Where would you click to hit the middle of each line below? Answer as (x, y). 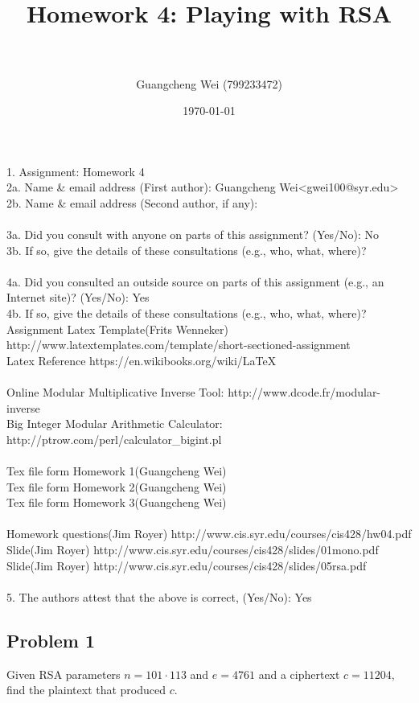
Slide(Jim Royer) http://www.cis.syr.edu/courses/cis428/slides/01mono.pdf (193, 549)
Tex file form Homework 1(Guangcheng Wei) (117, 470)
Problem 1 (51, 640)
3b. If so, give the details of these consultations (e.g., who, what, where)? (187, 250)
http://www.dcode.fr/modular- (304, 392)
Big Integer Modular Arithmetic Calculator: (115, 423)
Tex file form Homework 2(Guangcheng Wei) (117, 486)
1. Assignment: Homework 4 (76, 171)
